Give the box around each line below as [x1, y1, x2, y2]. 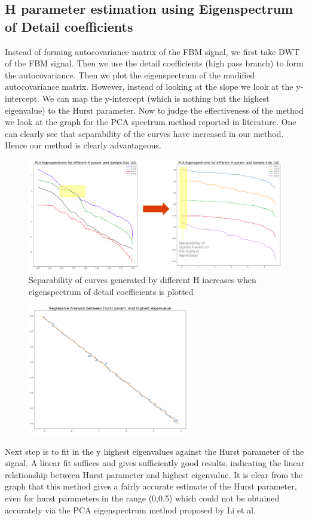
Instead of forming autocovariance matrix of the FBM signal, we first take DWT [5, 45, 299, 57]
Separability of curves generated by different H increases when [29, 273, 256, 286]
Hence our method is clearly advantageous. [5, 139, 161, 151]
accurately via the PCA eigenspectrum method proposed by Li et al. [5, 503, 256, 516]
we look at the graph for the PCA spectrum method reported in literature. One [5, 115, 296, 128]
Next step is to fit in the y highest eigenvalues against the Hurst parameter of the [5, 445, 304, 457]
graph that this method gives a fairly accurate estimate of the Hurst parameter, [5, 480, 297, 492]
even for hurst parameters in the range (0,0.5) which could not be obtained [5, 491, 280, 504]
